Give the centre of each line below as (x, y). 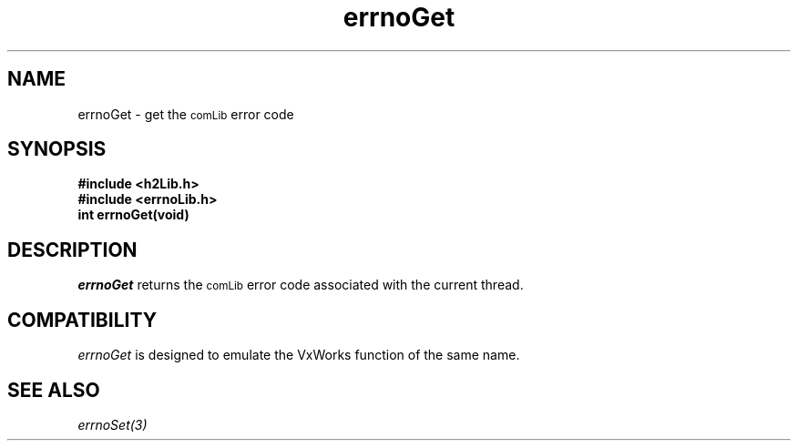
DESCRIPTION (72, 249)
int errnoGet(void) (133, 215)
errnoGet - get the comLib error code (186, 114)
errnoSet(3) (113, 424)
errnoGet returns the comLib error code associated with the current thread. (301, 285)
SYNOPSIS (57, 149)
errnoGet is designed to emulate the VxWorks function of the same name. (299, 355)
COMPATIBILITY (82, 320)
